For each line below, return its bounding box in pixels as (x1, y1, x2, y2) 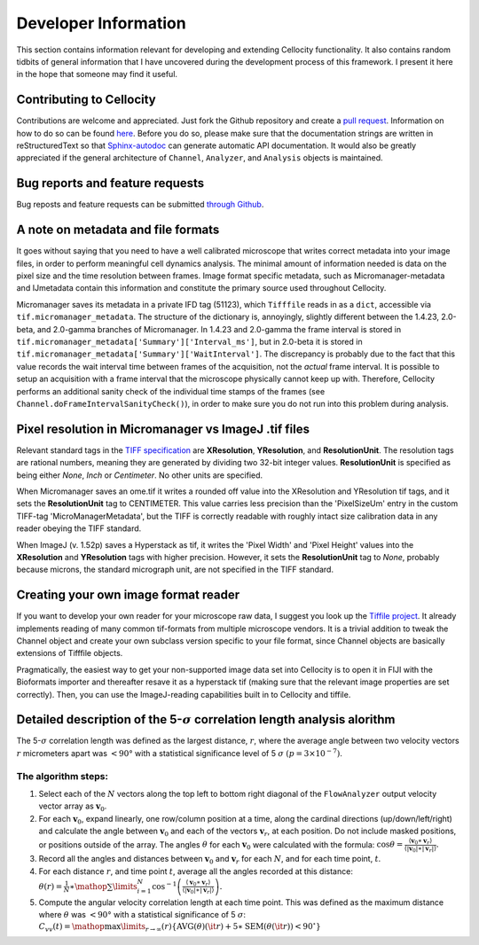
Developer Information (16, 13, 186, 33)
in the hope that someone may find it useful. (16, 69, 177, 80)
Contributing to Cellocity (16, 92, 157, 107)
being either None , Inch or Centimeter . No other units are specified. (16, 470, 263, 480)
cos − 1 (152, 880, 177, 891)
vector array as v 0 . (38, 801, 107, 814)
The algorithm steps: (16, 769, 108, 782)
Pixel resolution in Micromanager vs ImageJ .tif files (16, 421, 310, 436)
